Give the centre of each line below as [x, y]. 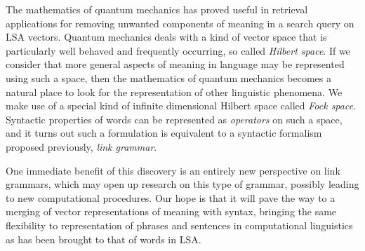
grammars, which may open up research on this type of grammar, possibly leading [182, 184]
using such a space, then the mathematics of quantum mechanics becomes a [168, 77]
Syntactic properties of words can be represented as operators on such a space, [174, 119]
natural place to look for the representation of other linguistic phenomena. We [174, 91]
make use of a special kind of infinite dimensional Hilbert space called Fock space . [181, 106]
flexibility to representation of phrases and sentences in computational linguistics [179, 225]
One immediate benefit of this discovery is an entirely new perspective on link [173, 170]
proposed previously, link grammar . [81, 146]
